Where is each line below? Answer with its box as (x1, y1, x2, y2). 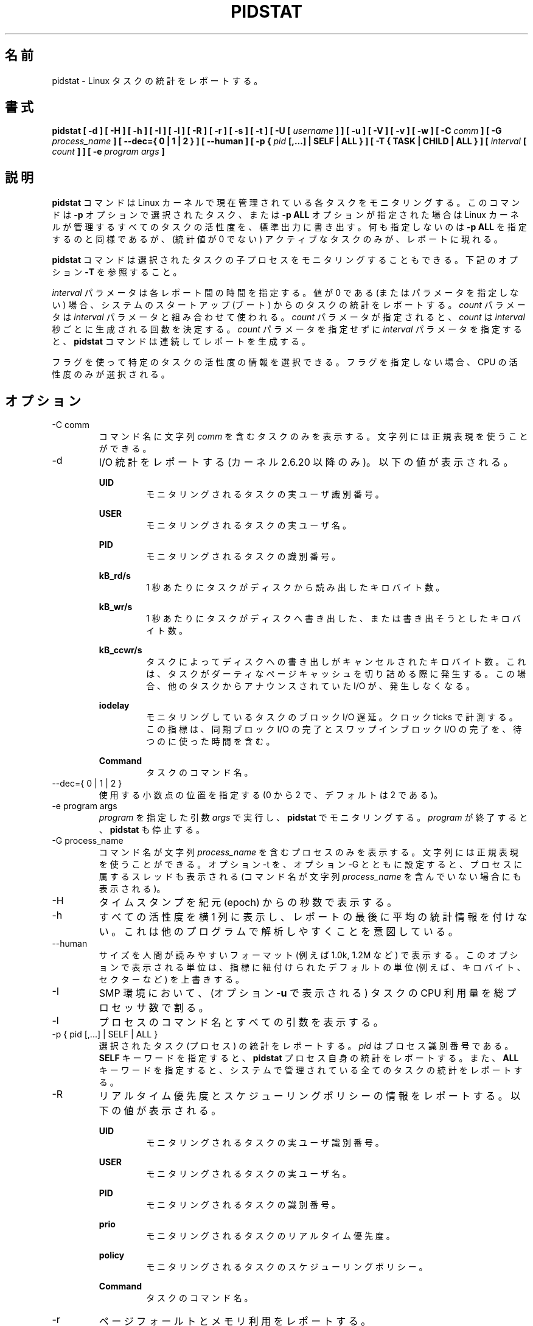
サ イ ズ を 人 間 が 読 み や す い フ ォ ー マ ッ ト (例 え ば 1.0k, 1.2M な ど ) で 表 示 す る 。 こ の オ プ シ (99, 950, 518, 961)
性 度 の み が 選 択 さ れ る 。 (52, 369, 170, 380)
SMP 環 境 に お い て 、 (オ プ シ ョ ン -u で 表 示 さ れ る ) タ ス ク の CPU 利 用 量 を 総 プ (99, 987, 517, 1000)
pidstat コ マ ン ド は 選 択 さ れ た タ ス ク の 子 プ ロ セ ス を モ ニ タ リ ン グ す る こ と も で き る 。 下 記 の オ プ (52, 254, 518, 265)
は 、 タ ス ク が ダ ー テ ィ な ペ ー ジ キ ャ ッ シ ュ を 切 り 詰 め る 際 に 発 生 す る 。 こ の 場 (146, 668, 526, 679)
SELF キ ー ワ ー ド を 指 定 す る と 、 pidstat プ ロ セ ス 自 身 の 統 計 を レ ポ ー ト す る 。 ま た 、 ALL (99, 1053, 519, 1064)
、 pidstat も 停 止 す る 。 (99, 824, 205, 835)
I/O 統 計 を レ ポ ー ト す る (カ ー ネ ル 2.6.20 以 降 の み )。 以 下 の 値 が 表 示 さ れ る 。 (99, 456, 514, 469)
